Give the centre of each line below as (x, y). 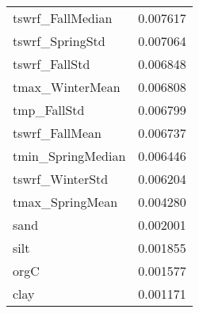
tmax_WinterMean (67, 87)
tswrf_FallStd (52, 64)
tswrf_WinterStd (61, 179)
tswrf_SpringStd (59, 41)
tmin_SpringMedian (69, 156)
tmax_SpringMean (65, 202)
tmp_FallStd (49, 110)
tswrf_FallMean (57, 133)
